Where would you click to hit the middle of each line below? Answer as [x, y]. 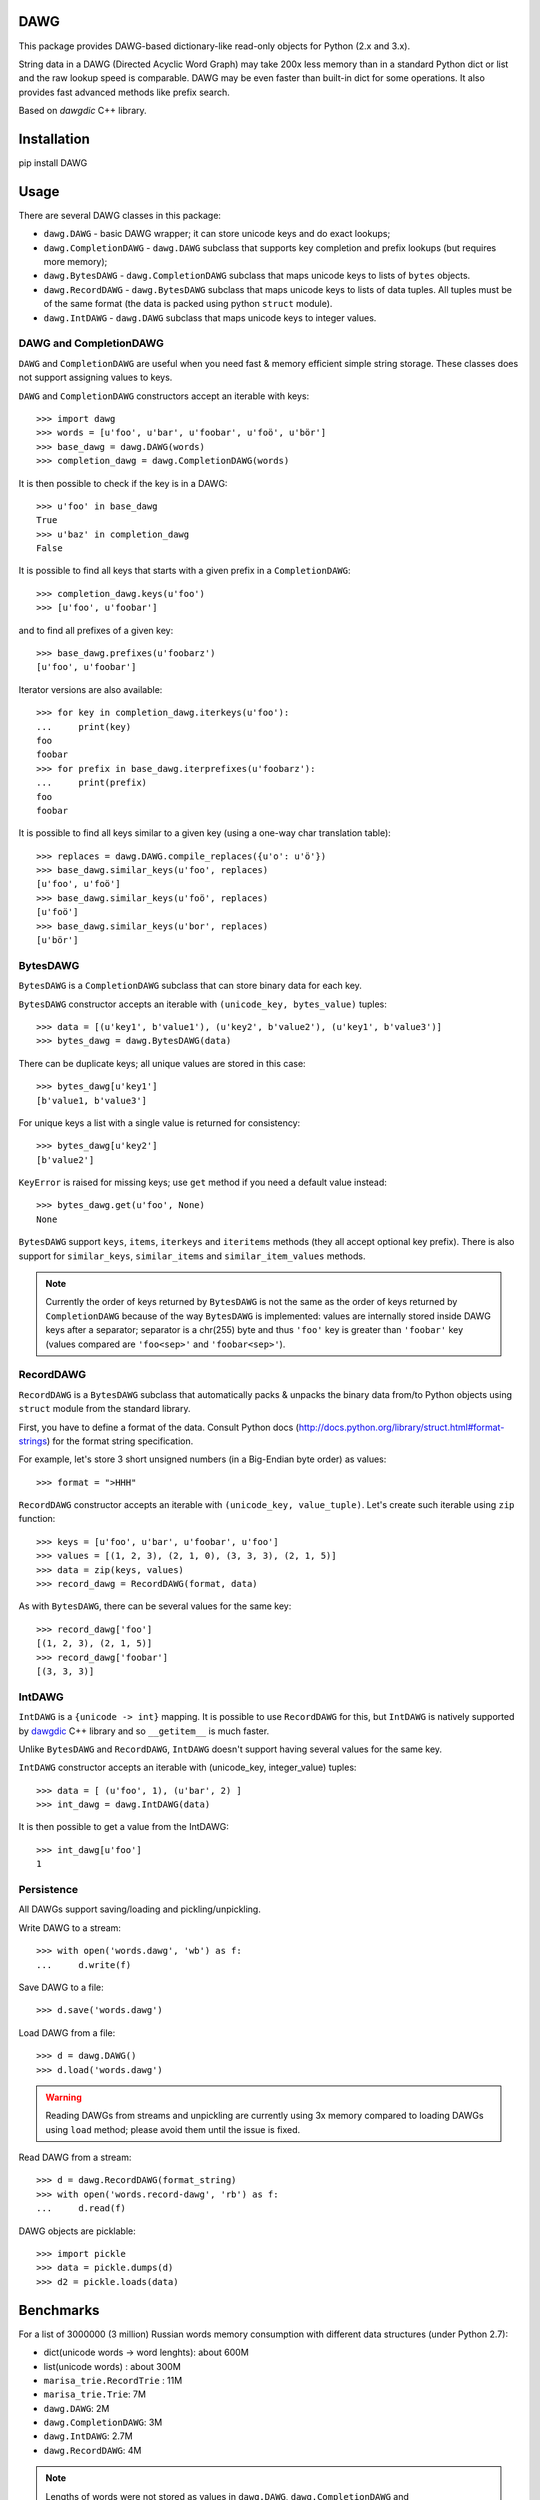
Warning [63, 2097]
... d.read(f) [81, 2208]
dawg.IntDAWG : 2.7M [88, 2436]
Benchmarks [59, 2310]
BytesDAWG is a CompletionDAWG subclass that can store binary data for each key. [190, 986]
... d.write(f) [84, 1964]
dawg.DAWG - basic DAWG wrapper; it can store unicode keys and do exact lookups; [217, 234]
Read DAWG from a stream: [75, 2157]
